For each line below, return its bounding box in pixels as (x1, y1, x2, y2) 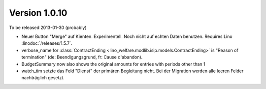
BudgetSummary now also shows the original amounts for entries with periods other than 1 (21, 61, 205, 67)
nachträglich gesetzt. (21, 75, 65, 81)
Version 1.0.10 (9, 7, 67, 18)
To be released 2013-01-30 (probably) (9, 25, 87, 30)
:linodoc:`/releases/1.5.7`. (21, 40, 72, 46)
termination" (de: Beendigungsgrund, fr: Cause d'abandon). (21, 54, 143, 60)
